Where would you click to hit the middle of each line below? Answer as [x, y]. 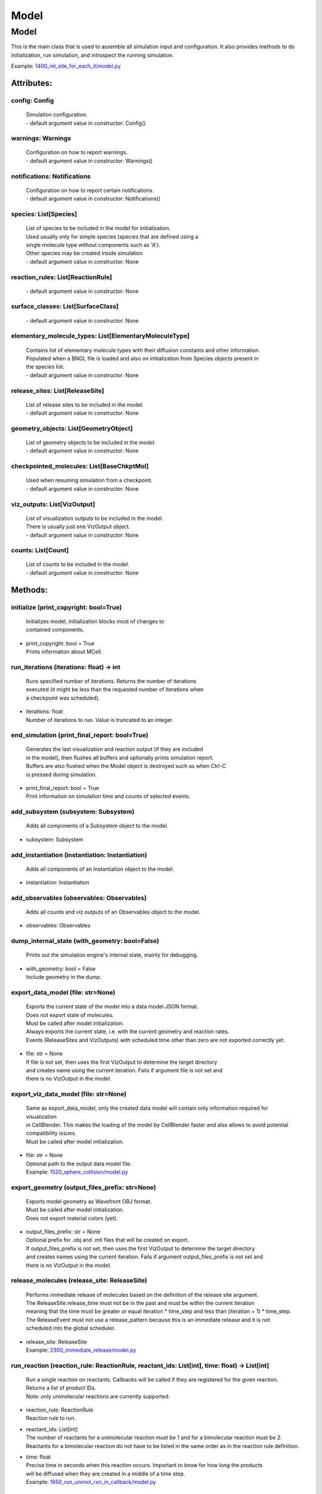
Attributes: [32, 83]
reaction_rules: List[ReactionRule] [62, 277]
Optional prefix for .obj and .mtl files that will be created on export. [107, 1240]
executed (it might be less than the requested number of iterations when [115, 690]
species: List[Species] [44, 214]
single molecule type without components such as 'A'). [93, 244]
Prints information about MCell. [64, 652]
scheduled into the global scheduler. [71, 1328]
